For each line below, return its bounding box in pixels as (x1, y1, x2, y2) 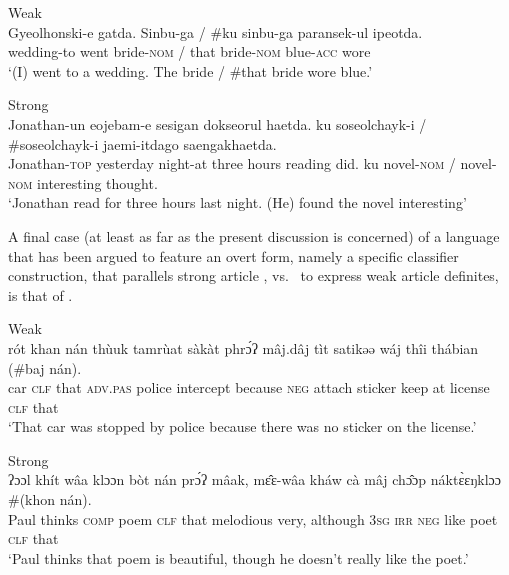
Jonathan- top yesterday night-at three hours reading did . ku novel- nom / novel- (8, 153, 497, 174)
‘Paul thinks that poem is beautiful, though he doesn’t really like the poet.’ (8, 547, 469, 568)
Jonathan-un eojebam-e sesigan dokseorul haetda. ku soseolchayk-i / (8, 113, 427, 134)
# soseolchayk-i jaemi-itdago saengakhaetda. (8, 133, 277, 154)
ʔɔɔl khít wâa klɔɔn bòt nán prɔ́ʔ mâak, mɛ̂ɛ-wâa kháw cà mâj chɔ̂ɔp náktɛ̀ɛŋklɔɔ (8, 469, 501, 490)
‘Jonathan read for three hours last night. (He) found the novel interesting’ (8, 192, 467, 213)
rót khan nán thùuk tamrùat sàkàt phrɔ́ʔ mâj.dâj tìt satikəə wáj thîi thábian (8, 337, 479, 358)
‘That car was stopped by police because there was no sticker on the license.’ (8, 416, 477, 437)
